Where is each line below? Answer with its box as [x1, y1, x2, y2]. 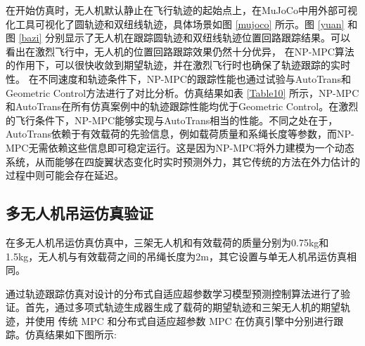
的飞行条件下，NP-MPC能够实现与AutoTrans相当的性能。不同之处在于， [6, 112, 338, 127]
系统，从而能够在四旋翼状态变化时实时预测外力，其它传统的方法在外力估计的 [6, 154, 360, 168]
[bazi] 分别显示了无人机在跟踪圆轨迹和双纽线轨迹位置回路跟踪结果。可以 [18, 30, 351, 45]
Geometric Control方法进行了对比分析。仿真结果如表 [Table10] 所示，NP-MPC [6, 85, 359, 100]
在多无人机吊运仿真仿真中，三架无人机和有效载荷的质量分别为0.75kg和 [6, 234, 329, 249]
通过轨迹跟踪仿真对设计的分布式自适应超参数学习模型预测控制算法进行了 [6, 286, 340, 300]
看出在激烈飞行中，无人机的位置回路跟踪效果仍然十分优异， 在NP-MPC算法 [6, 44, 354, 58]
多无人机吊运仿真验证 [6, 202, 153, 224]
